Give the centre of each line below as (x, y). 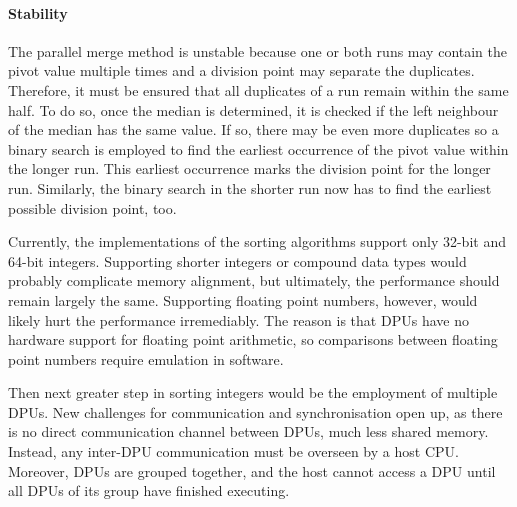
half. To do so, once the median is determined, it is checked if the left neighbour (253, 109)
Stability (38, 12)
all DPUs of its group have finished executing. (149, 490)
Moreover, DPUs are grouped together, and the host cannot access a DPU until (252, 470)
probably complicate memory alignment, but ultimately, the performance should (254, 280)
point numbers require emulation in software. (146, 358)
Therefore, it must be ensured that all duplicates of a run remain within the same (258, 89)
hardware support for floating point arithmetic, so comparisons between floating (253, 339)
